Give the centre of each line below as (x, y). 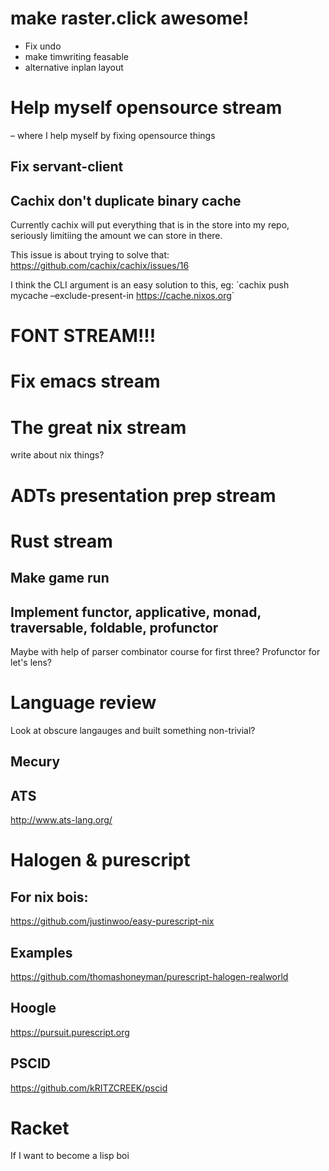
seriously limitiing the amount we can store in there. (116, 236)
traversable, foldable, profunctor (114, 627)
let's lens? (31, 662)
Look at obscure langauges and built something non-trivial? (133, 730)
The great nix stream (98, 427)
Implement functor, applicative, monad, (136, 612)
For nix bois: (49, 897)
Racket (40, 1128)
